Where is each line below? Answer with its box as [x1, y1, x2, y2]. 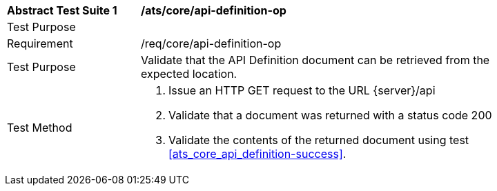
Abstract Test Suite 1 [7, 3, 117, 17]
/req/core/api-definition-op [141, 37, 282, 50]
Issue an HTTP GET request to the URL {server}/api [168, 83, 436, 97]
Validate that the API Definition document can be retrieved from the [141, 53, 490, 67]
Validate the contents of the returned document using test [168, 133, 469, 147]
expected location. [141, 67, 237, 81]
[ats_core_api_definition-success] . [168, 147, 347, 161]
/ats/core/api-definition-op [141, 3, 286, 17]
